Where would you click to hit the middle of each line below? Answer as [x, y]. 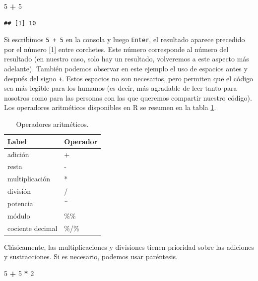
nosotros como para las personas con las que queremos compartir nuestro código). [128, 97]
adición [18, 154]
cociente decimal [32, 228]
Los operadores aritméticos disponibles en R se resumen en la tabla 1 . [110, 107]
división [19, 191]
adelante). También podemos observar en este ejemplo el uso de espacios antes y [126, 69]
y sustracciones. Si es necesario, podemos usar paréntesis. [91, 256]
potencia [20, 203]
